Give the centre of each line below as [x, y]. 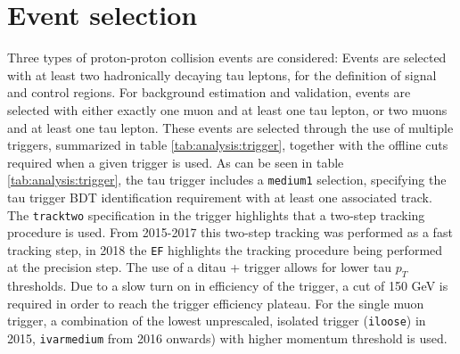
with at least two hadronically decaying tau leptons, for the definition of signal [222, 74]
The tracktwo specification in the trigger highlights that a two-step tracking [216, 214]
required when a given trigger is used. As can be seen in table [176, 162]
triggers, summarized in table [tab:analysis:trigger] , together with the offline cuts [228, 145]
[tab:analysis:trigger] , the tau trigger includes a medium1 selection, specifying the [227, 180]
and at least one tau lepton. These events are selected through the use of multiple [230, 127]
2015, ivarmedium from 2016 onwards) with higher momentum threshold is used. [227, 338]
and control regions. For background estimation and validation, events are [209, 92]
